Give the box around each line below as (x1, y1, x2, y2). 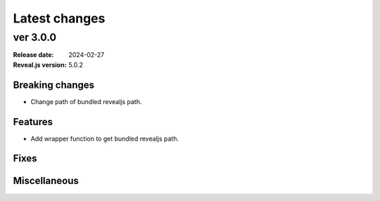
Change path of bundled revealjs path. (30, 97, 142, 105)
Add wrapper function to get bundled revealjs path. (30, 134, 179, 143)
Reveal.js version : (13, 60, 67, 69)
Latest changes (13, 11, 106, 26)
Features (13, 116, 53, 128)
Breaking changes (13, 79, 95, 91)
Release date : (13, 51, 54, 59)
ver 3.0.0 (13, 31, 56, 44)
